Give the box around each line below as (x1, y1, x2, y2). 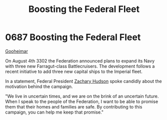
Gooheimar (5, 48, 28, 54)
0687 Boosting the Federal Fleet (5, 31, 141, 43)
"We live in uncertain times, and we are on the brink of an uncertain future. (5, 93, 159, 99)
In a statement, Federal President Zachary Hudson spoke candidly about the (5, 78, 162, 84)
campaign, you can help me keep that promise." (5, 109, 104, 115)
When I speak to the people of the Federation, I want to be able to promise (5, 98, 158, 104)
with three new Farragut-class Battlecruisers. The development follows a (5, 63, 155, 69)
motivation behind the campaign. (5, 83, 73, 89)
